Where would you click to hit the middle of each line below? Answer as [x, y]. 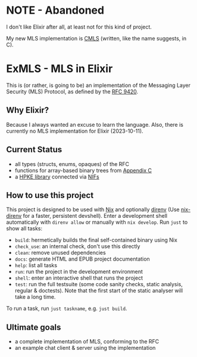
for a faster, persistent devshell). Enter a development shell [95, 216]
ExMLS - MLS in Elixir [60, 69]
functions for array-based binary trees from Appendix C [83, 170]
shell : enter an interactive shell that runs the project [79, 278]
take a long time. [35, 297]
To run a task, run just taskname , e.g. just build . [67, 309]
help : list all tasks [36, 265]
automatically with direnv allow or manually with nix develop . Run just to [97, 222]
